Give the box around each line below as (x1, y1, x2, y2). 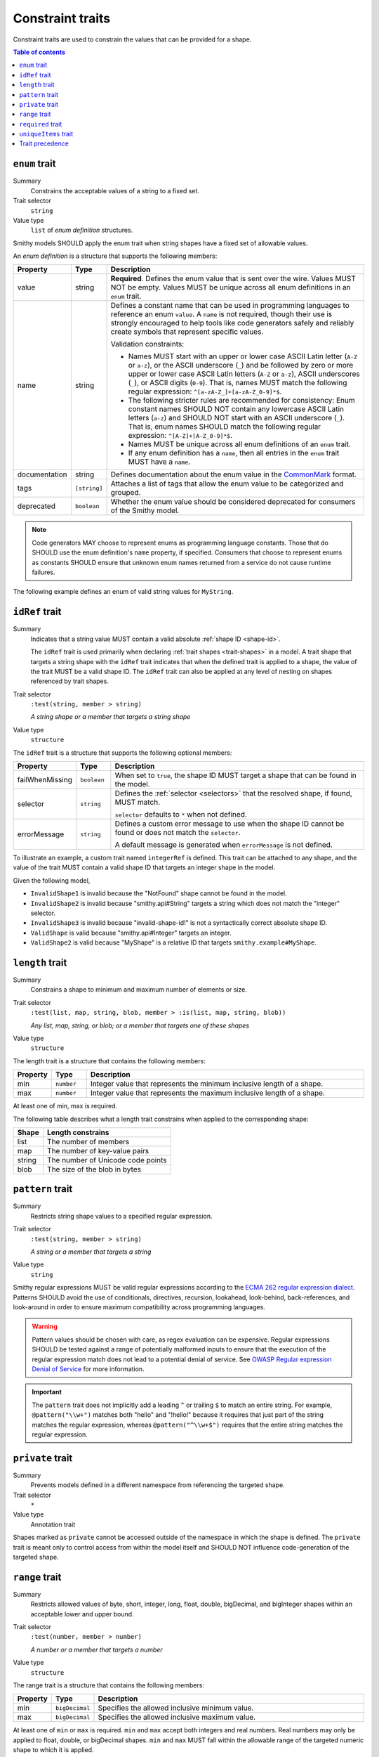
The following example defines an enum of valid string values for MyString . (13, 588, 234, 596)
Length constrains (46, 1127, 109, 1137)
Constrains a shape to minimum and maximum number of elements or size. (30, 985, 247, 994)
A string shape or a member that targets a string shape (30, 713, 191, 721)
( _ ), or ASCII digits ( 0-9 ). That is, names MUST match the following (128, 378, 347, 388)
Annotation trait (30, 1520, 76, 1529)
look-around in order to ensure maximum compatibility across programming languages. (13, 1303, 266, 1311)
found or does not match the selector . (114, 828, 241, 838)
